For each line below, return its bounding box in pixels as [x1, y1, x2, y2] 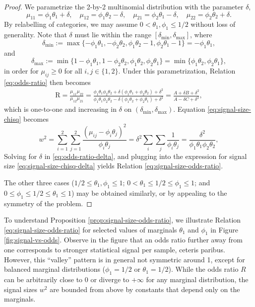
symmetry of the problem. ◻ [4, 198, 92, 208]
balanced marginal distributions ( [4, 264, 106, 274]
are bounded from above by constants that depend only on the [50, 284, 240, 294]
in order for [4, 65, 39, 76]
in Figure [210, 224, 239, 234]
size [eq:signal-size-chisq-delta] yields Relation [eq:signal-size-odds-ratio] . [4, 160, 223, 171]
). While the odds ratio [168, 264, 239, 274]
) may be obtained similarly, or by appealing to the [71, 187, 227, 198]
